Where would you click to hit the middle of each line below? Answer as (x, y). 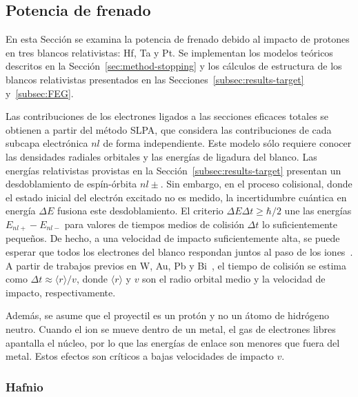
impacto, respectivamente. (61, 292)
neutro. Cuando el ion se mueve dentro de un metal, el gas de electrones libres (171, 328)
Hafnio (24, 386)
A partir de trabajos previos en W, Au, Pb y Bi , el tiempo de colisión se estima (176, 265)
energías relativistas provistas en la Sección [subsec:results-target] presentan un (173, 170)
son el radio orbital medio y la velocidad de (234, 279)
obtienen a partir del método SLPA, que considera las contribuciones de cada (169, 129)
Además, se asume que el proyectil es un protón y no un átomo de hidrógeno (167, 315)
